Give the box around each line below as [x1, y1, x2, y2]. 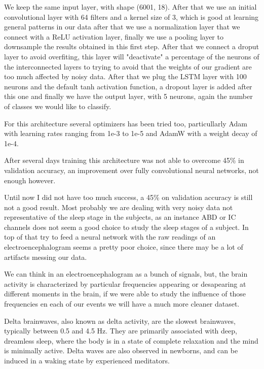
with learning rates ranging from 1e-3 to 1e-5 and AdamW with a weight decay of [4, 128, 257, 139]
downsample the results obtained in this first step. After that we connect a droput [4, 41, 259, 52]
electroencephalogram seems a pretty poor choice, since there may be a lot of [4, 242, 243, 252]
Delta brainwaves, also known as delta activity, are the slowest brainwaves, [4, 315, 236, 326]
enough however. [4, 175, 56, 185]
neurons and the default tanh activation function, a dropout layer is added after [4, 81, 252, 91]
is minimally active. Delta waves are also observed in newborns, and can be [4, 345, 238, 356]
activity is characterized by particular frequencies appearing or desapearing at [4, 278, 246, 289]
